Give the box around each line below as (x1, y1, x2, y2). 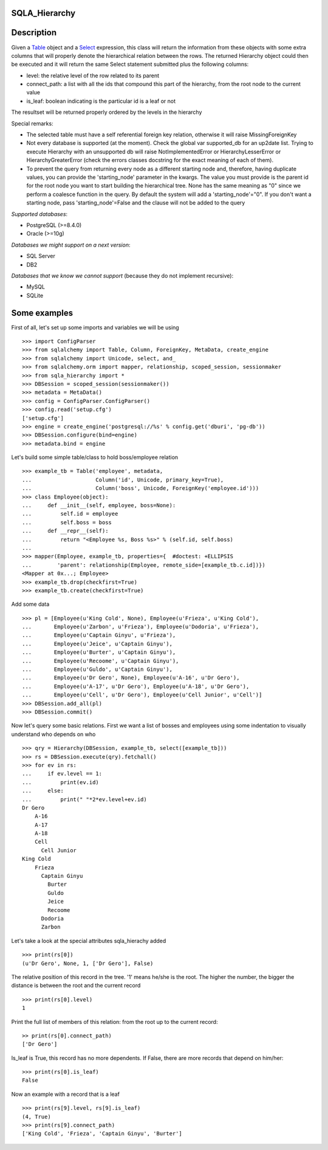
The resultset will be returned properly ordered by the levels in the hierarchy (11, 108, 202, 116)
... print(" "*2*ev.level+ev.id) (22, 796, 147, 803)
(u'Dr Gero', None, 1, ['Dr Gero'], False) (22, 959, 154, 967)
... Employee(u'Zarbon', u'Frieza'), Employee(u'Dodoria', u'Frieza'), (22, 623, 259, 630)
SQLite (26, 292, 44, 299)
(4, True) (22, 1113, 51, 1120)
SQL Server (26, 253, 56, 260)
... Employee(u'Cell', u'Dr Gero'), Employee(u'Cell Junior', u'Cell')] (22, 692, 262, 698)
